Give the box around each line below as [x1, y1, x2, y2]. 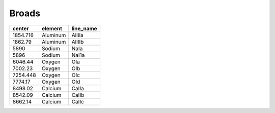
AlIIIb [71, 38, 84, 45]
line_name [71, 25, 97, 32]
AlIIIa [71, 31, 84, 39]
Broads [9, 8, 41, 19]
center [12, 25, 29, 32]
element [41, 25, 62, 32]
